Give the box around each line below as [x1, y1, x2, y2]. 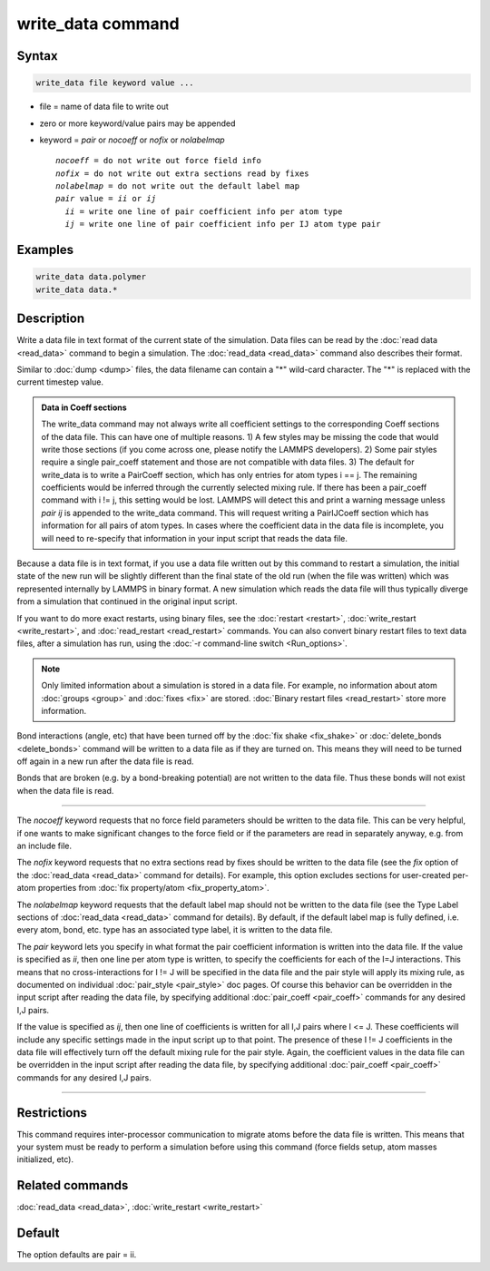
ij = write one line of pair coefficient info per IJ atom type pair [64, 219, 381, 230]
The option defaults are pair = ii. [16, 1249, 137, 1260]
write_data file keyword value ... [35, 78, 194, 88]
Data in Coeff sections [41, 402, 127, 413]
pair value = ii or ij [55, 193, 157, 204]
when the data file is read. [16, 785, 114, 796]
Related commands [16, 1178, 129, 1193]
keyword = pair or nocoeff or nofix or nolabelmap [39, 134, 226, 145]
